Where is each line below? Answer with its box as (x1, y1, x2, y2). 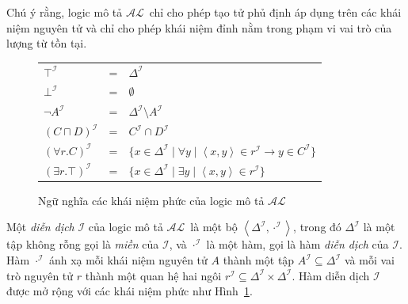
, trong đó (293, 218, 341, 235)
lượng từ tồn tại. (6, 35, 87, 51)
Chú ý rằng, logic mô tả (6, 4, 123, 20)
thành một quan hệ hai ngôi (85, 267, 222, 283)
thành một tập (223, 252, 295, 268)
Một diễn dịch (6, 218, 74, 235)
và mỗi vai (344, 252, 395, 268)
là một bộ (190, 218, 238, 235)
